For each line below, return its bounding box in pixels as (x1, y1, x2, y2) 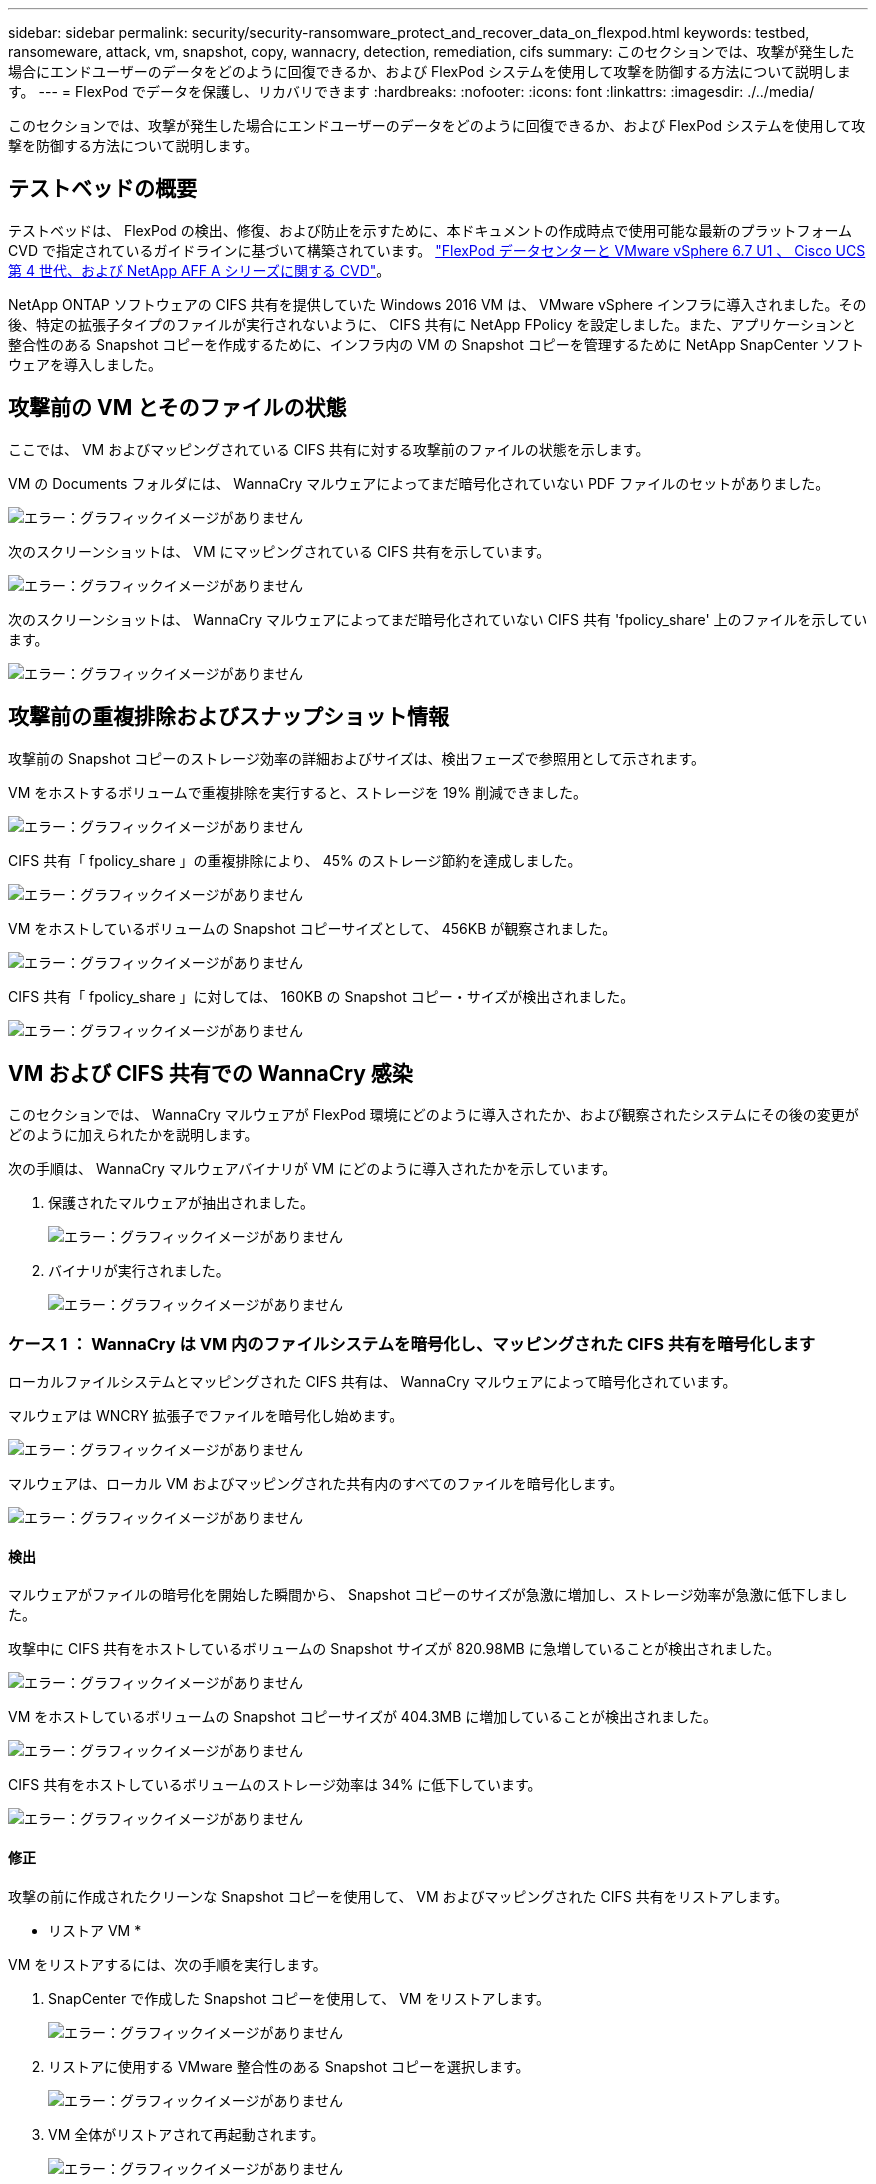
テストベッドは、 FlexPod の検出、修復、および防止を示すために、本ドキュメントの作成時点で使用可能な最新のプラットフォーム (8, 221, 853, 239)
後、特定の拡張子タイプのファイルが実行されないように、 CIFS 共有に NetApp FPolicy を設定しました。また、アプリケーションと (8, 315, 856, 333)
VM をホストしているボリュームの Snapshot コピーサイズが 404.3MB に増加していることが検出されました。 (8, 1708, 717, 1726)
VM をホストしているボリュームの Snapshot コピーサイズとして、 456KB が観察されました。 (8, 919, 617, 937)
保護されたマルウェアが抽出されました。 (48, 1194, 314, 1212)
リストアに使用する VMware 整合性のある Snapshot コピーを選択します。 (48, 2057, 530, 2075)
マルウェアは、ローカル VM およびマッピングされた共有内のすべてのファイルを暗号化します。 (8, 1475, 624, 1493)
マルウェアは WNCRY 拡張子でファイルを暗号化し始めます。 (8, 1407, 404, 1425)
